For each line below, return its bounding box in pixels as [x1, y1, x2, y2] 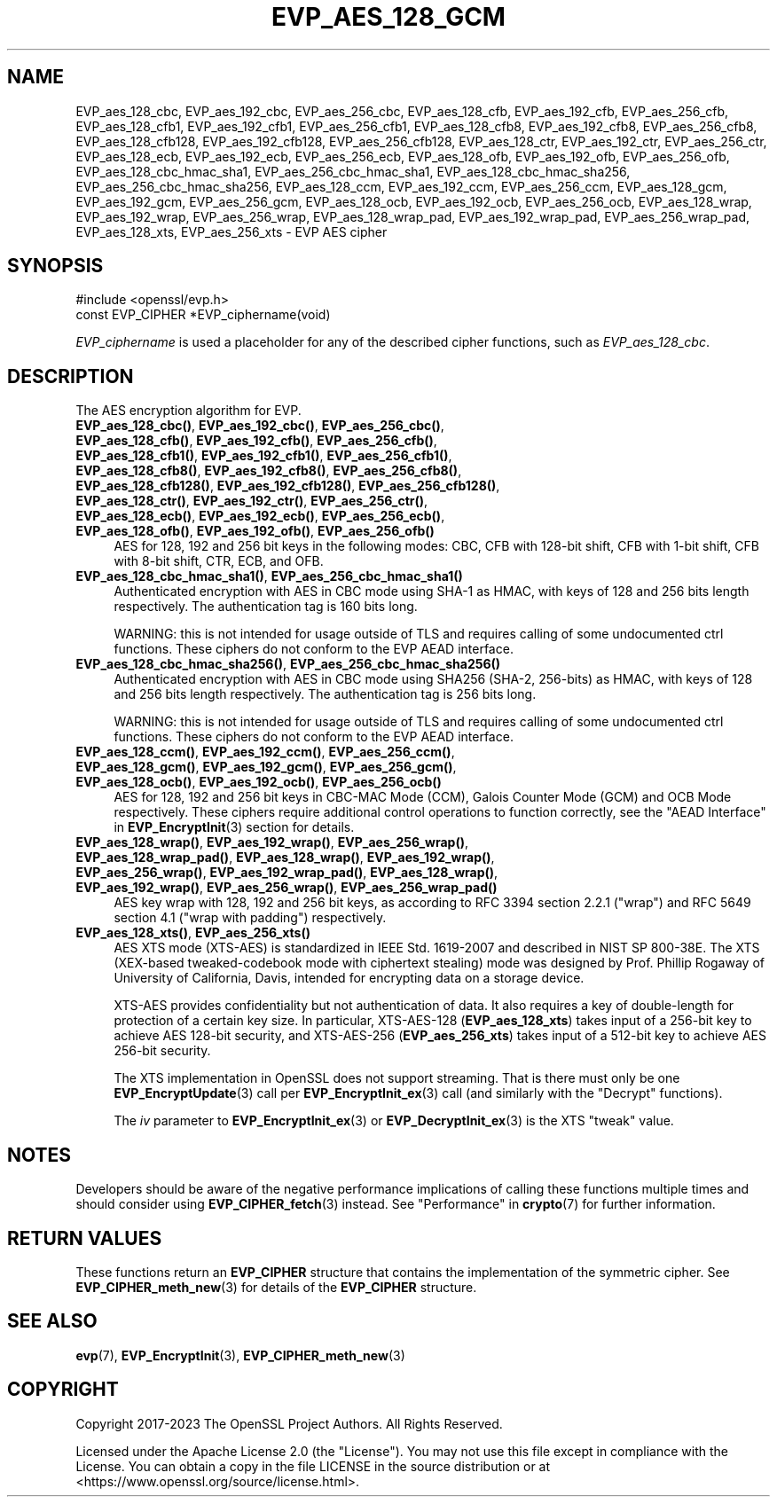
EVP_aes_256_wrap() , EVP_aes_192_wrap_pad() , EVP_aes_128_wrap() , [75, 865, 498, 881]
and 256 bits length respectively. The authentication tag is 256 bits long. [114, 686, 537, 702]
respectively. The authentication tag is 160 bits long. [114, 599, 418, 615]
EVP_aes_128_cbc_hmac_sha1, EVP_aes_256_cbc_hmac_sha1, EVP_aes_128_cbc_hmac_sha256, [75, 163, 631, 179]
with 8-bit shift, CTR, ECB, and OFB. [114, 553, 324, 569]
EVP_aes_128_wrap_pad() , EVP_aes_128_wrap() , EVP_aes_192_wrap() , [75, 850, 495, 866]
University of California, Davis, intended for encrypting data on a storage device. [114, 970, 585, 986]
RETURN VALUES [7, 1226, 162, 1249]
